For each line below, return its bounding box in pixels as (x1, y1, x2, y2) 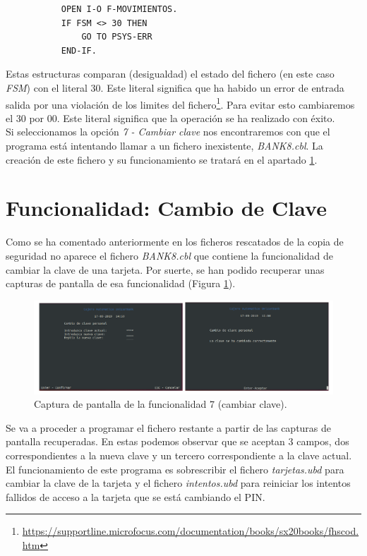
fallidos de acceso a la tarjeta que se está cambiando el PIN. (6, 489, 265, 504)
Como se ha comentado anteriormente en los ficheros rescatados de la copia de (6, 234, 344, 249)
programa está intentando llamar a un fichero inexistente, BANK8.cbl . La (6, 138, 323, 152)
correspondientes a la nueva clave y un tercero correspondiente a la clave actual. (6, 447, 352, 462)
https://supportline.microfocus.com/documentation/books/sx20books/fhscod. (22, 524, 359, 538)
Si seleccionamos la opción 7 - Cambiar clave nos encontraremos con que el (6, 124, 330, 139)
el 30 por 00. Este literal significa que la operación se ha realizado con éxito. (6, 110, 335, 125)
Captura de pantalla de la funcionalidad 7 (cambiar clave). (34, 397, 287, 411)
